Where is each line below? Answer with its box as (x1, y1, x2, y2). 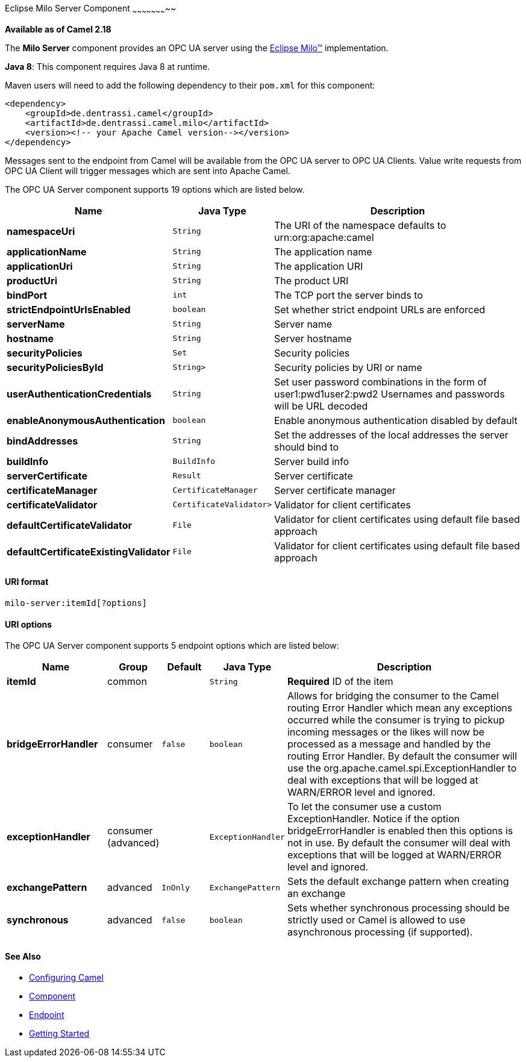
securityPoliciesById (7, 361, 104, 373)
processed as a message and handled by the (287, 738, 491, 751)
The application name (274, 245, 372, 258)
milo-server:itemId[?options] (5, 598, 148, 608)
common (107, 675, 147, 688)
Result (172, 471, 201, 481)
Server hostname (274, 332, 352, 345)
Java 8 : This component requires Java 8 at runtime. (5, 61, 210, 72)
